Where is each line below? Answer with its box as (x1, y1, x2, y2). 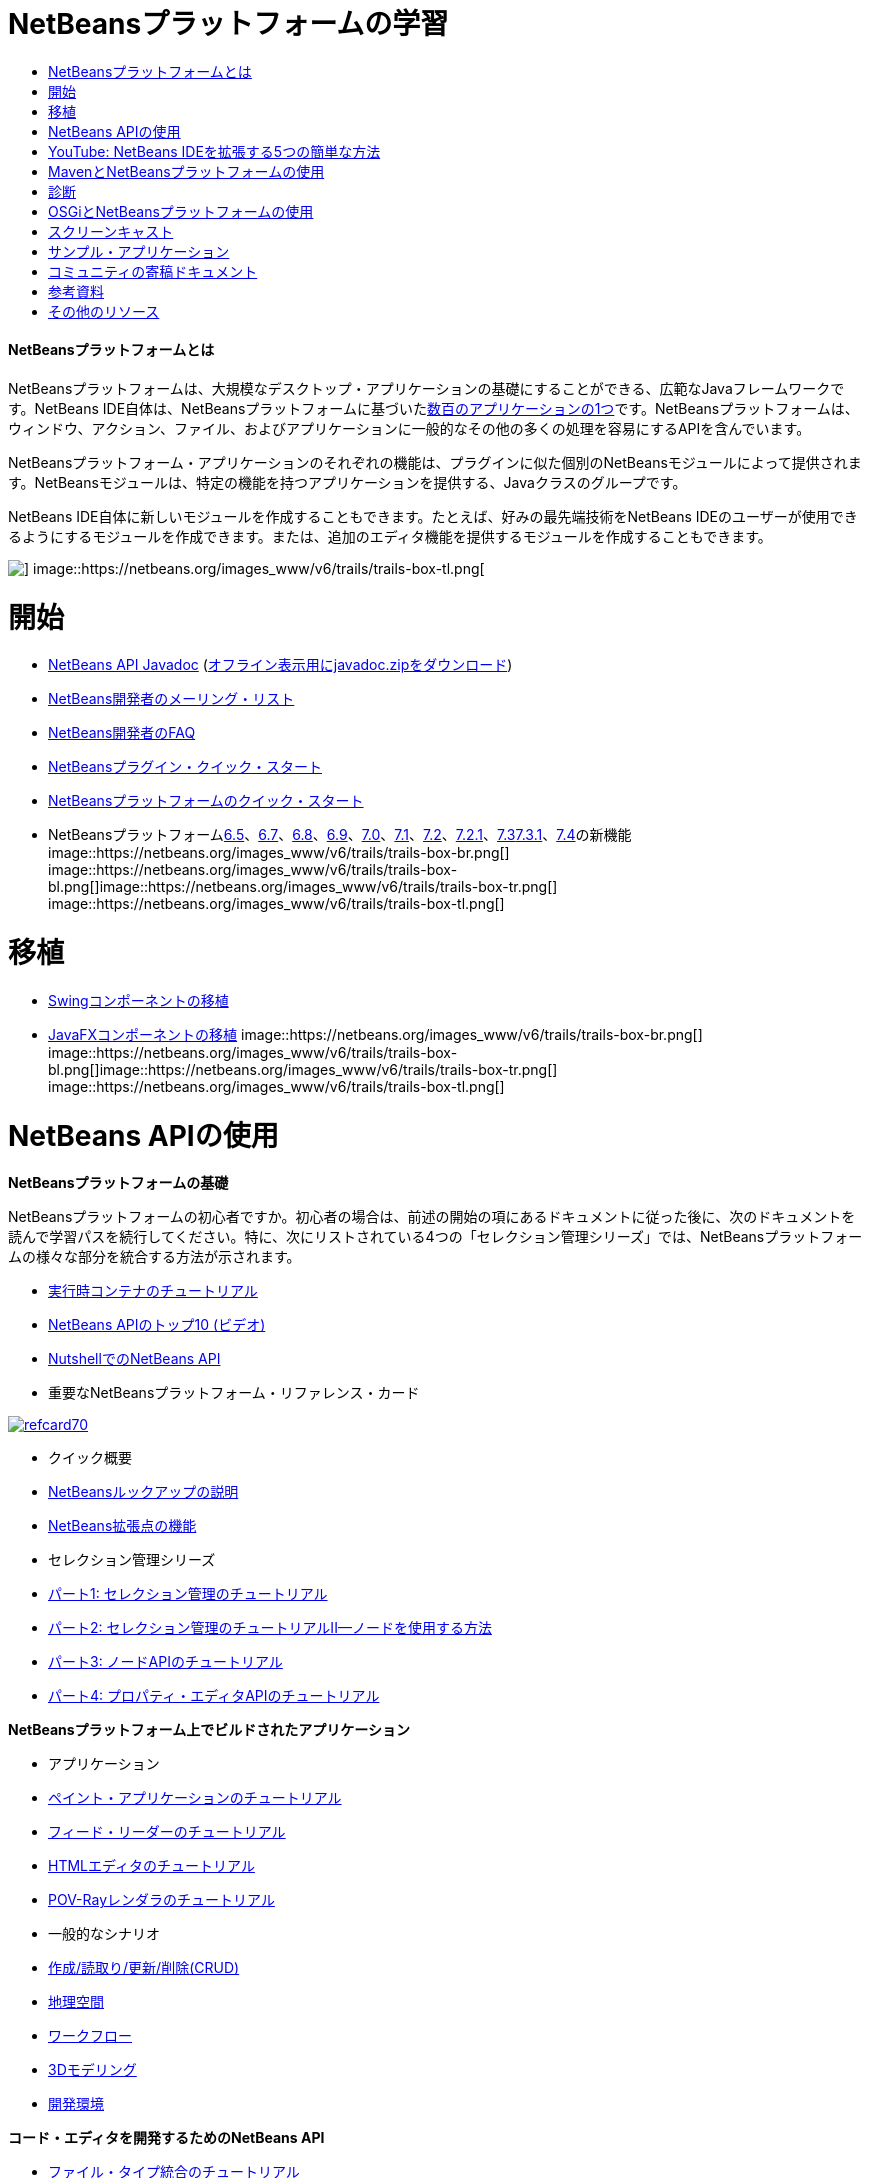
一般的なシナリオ (48, 1925, 160, 1943)
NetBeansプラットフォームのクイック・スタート (48, 792, 364, 810)
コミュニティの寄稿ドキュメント (48, 262, 258, 280)
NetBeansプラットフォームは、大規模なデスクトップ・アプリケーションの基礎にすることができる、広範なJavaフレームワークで (8, 379, 845, 397)
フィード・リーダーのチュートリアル (48, 1823, 286, 1841)
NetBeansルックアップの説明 (48, 1483, 239, 1501)
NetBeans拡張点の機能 (48, 1517, 197, 1535)
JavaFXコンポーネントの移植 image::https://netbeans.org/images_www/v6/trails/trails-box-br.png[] (48, 1025, 703, 1043)
